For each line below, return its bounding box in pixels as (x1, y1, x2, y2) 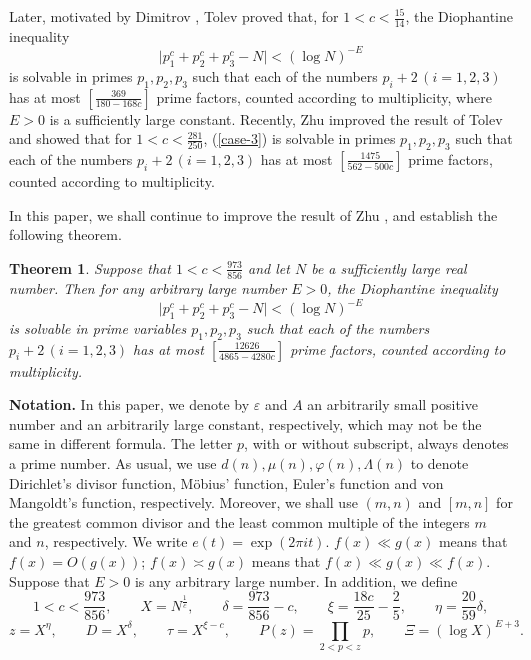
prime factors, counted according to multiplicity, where (156, 86, 492, 107)
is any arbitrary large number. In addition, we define (134, 570, 458, 591)
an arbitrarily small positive (307, 394, 478, 415)
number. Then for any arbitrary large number (9, 278, 287, 298)
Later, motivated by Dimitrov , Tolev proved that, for (9, 6, 339, 26)
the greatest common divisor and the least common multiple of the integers (9, 511, 470, 532)
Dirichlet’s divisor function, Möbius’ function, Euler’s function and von (9, 472, 444, 493)
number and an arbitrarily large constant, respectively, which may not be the (9, 413, 482, 434)
